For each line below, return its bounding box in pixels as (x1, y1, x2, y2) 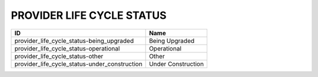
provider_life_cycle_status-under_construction (14, 59, 143, 68)
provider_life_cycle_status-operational (14, 44, 120, 52)
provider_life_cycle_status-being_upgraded (14, 36, 134, 45)
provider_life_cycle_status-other (14, 52, 104, 60)
